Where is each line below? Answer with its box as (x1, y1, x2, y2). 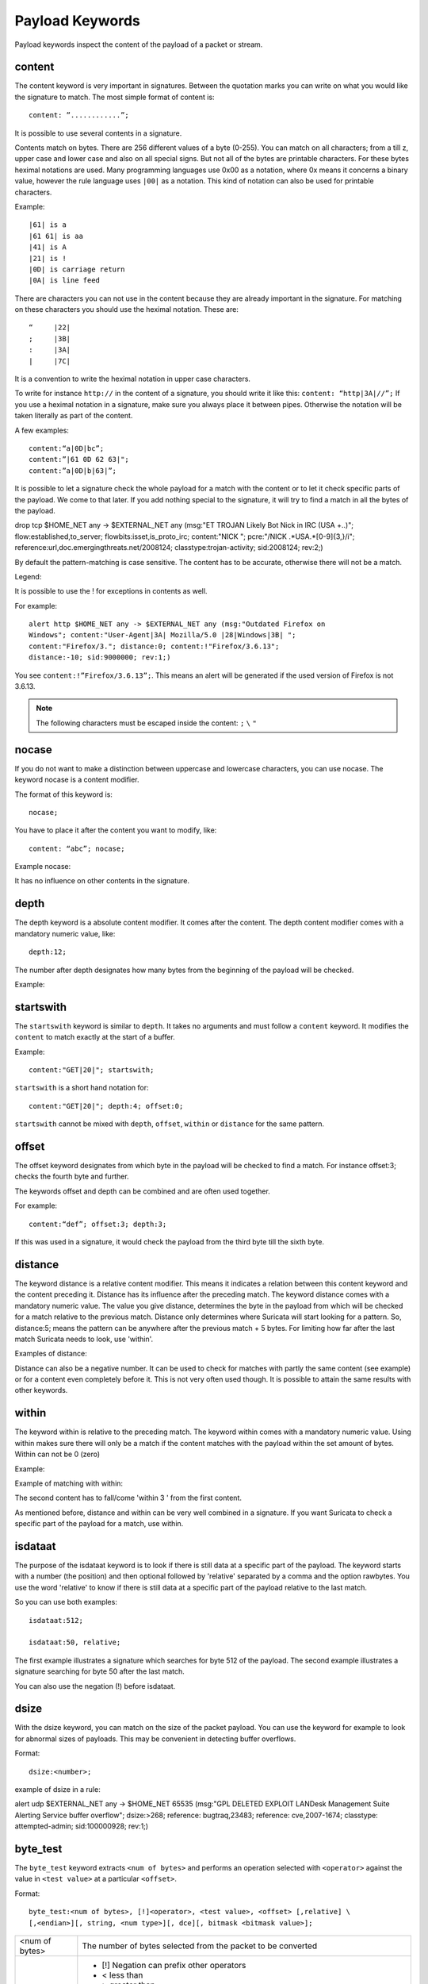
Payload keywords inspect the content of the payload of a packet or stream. (14, 40, 263, 49)
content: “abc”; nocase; (29, 844, 125, 853)
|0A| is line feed (29, 276, 101, 285)
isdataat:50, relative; (29, 1638, 121, 1647)
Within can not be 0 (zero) (14, 1449, 101, 1459)
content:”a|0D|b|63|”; (29, 466, 117, 475)
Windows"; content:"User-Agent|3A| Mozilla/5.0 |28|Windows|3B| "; (29, 631, 296, 640)
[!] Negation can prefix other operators (101, 1960, 246, 1971)
